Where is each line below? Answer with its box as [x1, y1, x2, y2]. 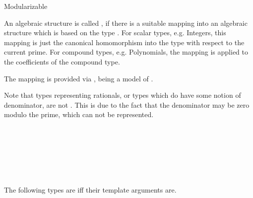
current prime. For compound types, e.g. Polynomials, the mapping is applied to [4, 47, 248, 57]
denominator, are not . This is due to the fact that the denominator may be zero [4, 99, 250, 110]
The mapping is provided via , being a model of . [4, 73, 153, 83]
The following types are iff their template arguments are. [4, 184, 177, 195]
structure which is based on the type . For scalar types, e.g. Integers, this [4, 27, 226, 38]
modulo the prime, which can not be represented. [4, 109, 154, 120]
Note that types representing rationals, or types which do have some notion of [4, 90, 241, 100]
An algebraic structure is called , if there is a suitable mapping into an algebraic [4, 17, 248, 28]
